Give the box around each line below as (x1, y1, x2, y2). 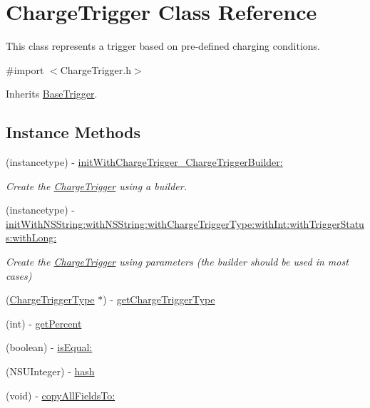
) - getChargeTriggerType (103, 292, 215, 307)
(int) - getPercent (6, 315, 82, 330)
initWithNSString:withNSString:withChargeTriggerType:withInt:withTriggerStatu (6, 216, 364, 231)
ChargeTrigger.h (60, 62, 131, 77)
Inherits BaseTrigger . (6, 86, 98, 101)
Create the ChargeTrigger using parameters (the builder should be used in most (6, 254, 349, 269)
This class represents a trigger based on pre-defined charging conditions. (6, 38, 320, 53)
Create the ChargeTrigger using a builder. (6, 178, 187, 193)
